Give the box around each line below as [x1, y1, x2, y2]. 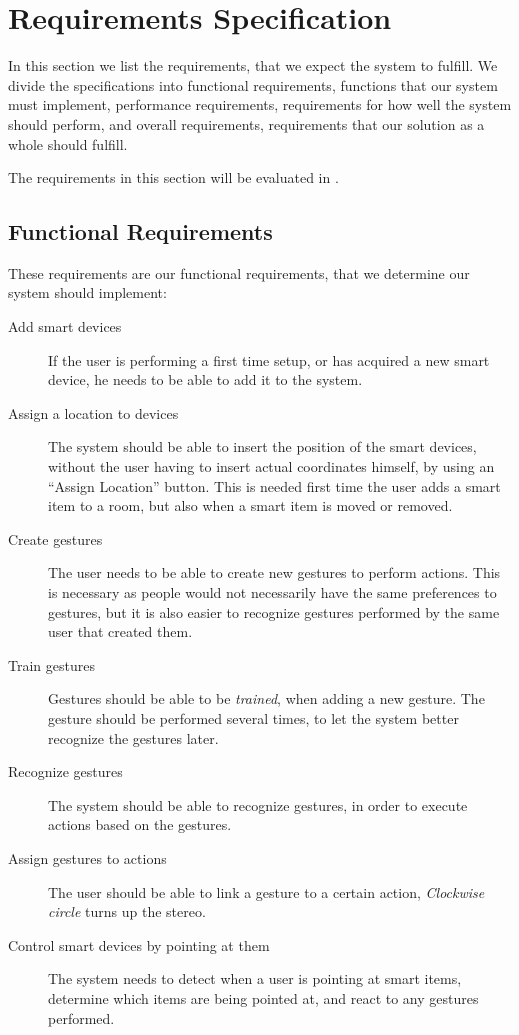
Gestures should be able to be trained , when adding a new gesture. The [48, 688, 485, 709]
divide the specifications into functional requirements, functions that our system [8, 74, 498, 95]
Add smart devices [8, 316, 122, 337]
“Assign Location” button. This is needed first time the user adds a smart [48, 475, 501, 496]
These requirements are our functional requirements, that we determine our [8, 262, 470, 283]
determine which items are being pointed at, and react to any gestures [48, 987, 479, 1008]
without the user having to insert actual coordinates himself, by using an [48, 456, 495, 477]
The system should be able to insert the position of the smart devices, [48, 436, 477, 457]
